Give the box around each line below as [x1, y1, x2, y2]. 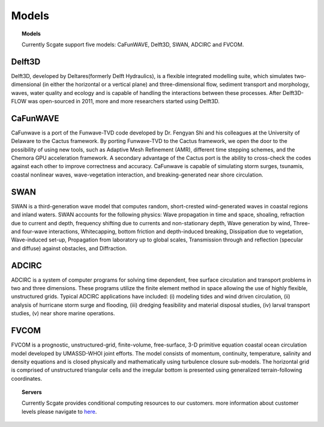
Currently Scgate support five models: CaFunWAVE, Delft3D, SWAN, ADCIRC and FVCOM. [22, 41, 244, 48]
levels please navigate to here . [22, 408, 97, 415]
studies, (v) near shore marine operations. [11, 310, 115, 317]
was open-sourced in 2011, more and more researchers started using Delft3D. [28, 98, 220, 105]
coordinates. [11, 375, 42, 382]
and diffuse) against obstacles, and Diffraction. [11, 244, 127, 252]
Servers [22, 389, 42, 396]
